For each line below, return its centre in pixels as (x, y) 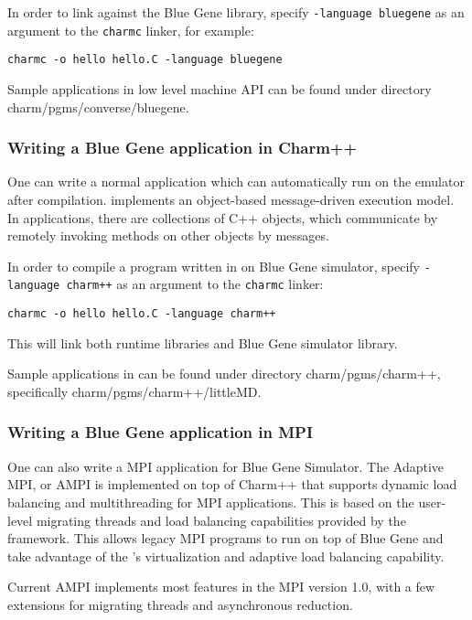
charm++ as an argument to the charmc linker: (195, 284)
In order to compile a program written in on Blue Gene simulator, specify (214, 266)
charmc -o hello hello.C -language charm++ (142, 314)
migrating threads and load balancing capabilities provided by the (221, 520)
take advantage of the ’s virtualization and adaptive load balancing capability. (226, 556)
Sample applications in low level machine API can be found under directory (220, 88)
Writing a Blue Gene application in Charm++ (182, 148)
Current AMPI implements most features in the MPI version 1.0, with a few (221, 587)
